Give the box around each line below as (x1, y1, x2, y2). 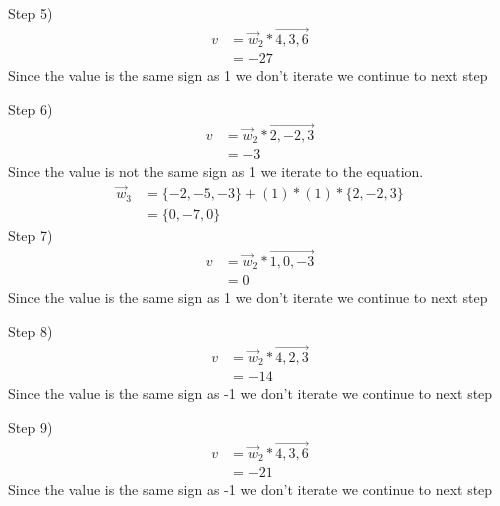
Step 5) (8, 3, 53, 23)
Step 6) (8, 98, 53, 119)
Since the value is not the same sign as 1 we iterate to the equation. (8, 161, 424, 182)
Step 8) (8, 321, 53, 342)
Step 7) (8, 225, 53, 246)
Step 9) (8, 416, 53, 437)
